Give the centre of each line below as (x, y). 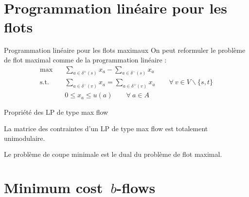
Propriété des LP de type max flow (56, 112)
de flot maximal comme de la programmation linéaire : (85, 59)
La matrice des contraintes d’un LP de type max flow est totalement (106, 128)
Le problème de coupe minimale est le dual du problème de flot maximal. (113, 154)
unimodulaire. (25, 138)
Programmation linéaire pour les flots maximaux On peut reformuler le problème (125, 50)
